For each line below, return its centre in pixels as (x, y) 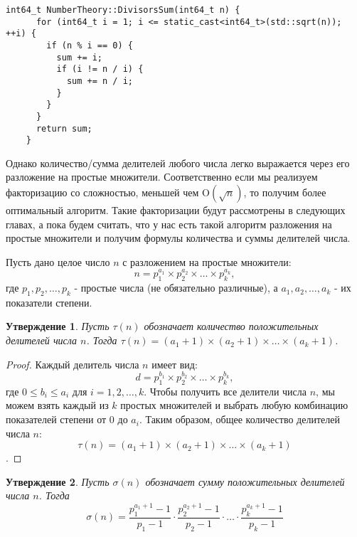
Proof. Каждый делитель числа (73, 364)
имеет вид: (175, 364)
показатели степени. (49, 302)
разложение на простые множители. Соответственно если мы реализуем (162, 177)
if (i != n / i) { (100, 69)
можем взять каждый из (57, 405)
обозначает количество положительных (231, 326)
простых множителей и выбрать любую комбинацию (234, 405)
